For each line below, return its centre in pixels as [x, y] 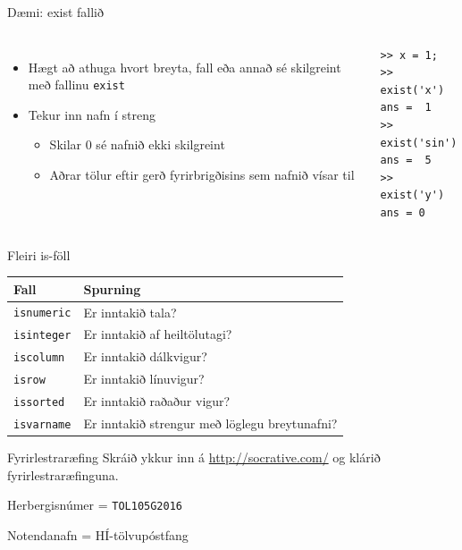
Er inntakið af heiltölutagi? [158, 334]
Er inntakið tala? [130, 312]
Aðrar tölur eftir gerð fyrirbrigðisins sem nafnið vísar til [202, 175]
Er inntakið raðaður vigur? [157, 401]
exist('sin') [419, 143]
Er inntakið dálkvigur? [145, 356]
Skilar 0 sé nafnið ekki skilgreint [137, 144]
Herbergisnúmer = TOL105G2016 [95, 505]
